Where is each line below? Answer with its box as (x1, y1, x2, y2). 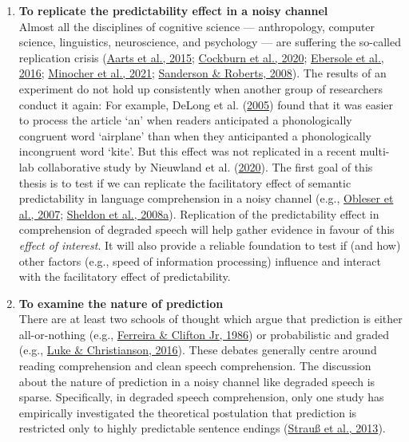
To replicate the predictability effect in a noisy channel (18, 2, 328, 18)
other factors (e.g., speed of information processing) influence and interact (18, 252, 381, 269)
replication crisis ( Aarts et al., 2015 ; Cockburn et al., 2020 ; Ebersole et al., (18, 49, 384, 65)
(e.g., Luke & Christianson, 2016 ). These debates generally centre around (18, 341, 377, 358)
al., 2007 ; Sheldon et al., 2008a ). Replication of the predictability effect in (18, 205, 379, 222)
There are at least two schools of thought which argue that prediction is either (18, 310, 403, 327)
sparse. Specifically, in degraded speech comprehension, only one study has (18, 389, 384, 405)
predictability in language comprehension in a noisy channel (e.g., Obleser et (18, 190, 394, 207)
